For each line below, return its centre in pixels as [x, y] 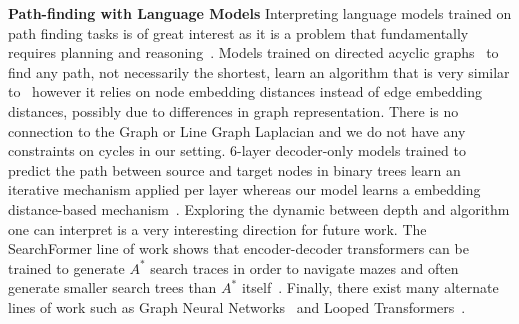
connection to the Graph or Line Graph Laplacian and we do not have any [237, 130]
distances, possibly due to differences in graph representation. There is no [233, 110]
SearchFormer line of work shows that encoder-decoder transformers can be [238, 248]
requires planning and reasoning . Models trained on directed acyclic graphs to [253, 52]
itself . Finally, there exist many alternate [370, 287]
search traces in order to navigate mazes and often [304, 267]
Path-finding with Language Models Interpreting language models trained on [260, 13]
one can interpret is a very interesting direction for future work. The [217, 228]
